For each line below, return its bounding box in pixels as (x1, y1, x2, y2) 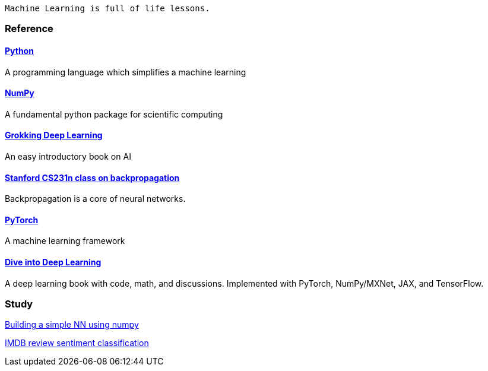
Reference (5, 23, 53, 35)
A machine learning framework (5, 236, 125, 246)
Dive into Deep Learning (5, 257, 102, 268)
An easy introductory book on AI (5, 151, 131, 162)
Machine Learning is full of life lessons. (5, 4, 210, 13)
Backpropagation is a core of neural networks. (5, 194, 186, 204)
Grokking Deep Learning (5, 130, 103, 141)
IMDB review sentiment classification (5, 338, 149, 348)
